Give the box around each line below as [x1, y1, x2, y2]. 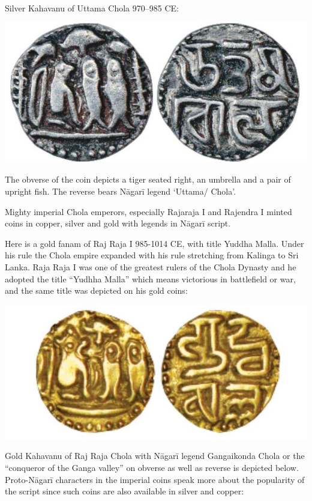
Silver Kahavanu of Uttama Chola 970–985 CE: [5, 2, 179, 14]
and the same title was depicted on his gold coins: [5, 284, 188, 297]
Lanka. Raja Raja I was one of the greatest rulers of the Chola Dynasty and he [5, 261, 296, 273]
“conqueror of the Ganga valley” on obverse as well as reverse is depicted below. [5, 461, 299, 474]
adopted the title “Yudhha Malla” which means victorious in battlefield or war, [5, 272, 296, 285]
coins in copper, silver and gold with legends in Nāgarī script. [5, 217, 231, 229]
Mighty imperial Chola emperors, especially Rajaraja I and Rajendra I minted [5, 205, 292, 217]
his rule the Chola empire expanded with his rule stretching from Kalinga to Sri [5, 249, 299, 261]
